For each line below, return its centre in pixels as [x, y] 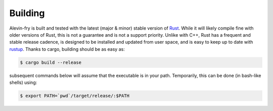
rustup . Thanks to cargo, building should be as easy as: [67, 49]
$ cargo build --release [51, 62]
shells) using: [23, 82]
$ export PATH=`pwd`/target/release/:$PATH [75, 96]
